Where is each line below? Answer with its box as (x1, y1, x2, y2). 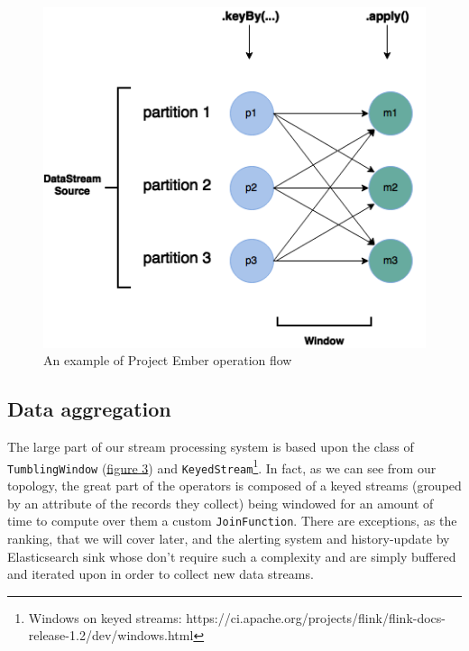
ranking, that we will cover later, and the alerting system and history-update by (7, 528, 450, 547)
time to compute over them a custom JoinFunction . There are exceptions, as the (7, 511, 457, 530)
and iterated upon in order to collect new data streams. (7, 564, 314, 583)
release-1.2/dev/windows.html (28, 626, 194, 645)
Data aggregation (7, 395, 171, 423)
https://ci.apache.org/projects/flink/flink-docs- (186, 608, 446, 627)
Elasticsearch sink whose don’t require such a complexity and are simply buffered (7, 546, 456, 565)
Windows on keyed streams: (28, 608, 182, 627)
